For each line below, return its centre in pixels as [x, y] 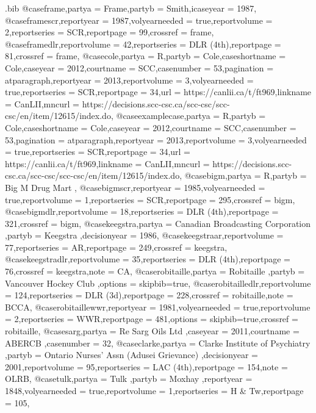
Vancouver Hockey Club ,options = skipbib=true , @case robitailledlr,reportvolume [158, 283]
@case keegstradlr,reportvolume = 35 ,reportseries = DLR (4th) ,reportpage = [148, 259]
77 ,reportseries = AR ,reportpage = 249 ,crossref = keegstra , [116, 247]
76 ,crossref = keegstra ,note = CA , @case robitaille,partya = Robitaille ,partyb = [155, 271]
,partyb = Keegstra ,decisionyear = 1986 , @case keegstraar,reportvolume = [144, 235]
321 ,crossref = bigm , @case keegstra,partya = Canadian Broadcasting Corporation [158, 223]
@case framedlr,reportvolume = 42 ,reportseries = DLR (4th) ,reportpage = [143, 44]
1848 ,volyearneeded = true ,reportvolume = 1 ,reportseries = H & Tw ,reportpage [154, 390]
